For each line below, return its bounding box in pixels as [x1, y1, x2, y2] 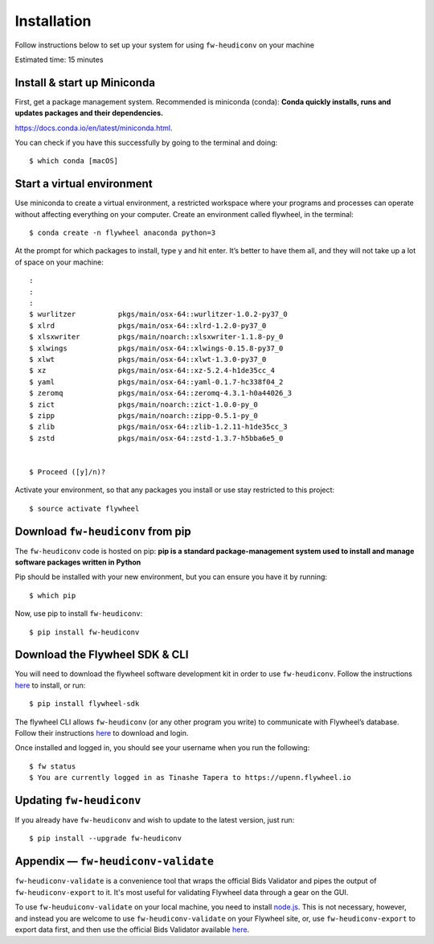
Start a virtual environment [14, 177, 153, 191]
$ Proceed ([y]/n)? [29, 467, 106, 476]
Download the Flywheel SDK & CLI [14, 648, 189, 662]
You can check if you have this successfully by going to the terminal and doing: [14, 137, 278, 148]
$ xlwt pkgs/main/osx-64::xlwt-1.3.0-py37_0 [29, 355, 267, 363]
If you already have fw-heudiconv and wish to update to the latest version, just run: [14, 815, 295, 825]
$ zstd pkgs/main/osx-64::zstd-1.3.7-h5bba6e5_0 [29, 433, 284, 442]
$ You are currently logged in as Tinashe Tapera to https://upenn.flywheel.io [29, 773, 351, 782]
